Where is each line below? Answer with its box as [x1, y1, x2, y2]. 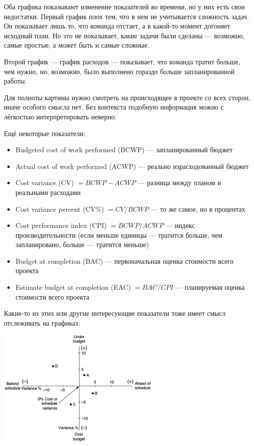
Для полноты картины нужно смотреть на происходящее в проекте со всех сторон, [4, 92, 251, 102]
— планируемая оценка [175, 282, 245, 292]
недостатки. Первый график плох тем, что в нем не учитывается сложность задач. [4, 11, 249, 21]
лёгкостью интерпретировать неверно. [4, 111, 117, 121]
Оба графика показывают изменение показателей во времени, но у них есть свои [4, 1, 245, 11]
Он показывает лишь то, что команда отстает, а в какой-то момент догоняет [4, 21, 231, 31]
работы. [4, 76, 27, 86]
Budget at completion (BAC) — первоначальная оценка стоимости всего [15, 255, 234, 266]
